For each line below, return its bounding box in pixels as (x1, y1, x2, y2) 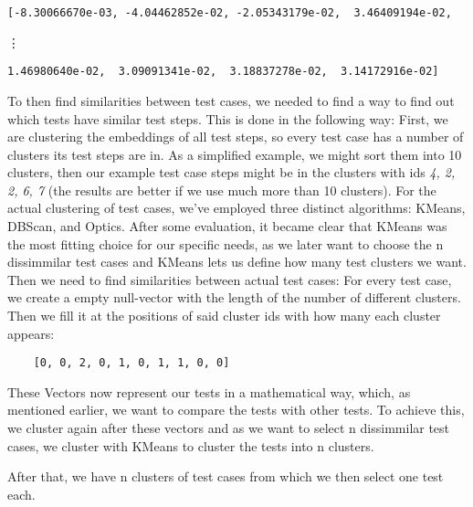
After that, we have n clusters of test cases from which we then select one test (7, 467, 444, 486)
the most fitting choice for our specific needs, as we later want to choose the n (7, 234, 444, 253)
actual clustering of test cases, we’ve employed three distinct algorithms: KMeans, (7, 198, 466, 217)
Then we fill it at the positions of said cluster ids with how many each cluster (7, 306, 441, 325)
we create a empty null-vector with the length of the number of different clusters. (7, 288, 461, 307)
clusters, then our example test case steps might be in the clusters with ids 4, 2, (7, 163, 456, 182)
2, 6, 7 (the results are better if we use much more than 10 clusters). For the (7, 180, 436, 199)
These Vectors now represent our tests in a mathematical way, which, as (7, 382, 411, 401)
